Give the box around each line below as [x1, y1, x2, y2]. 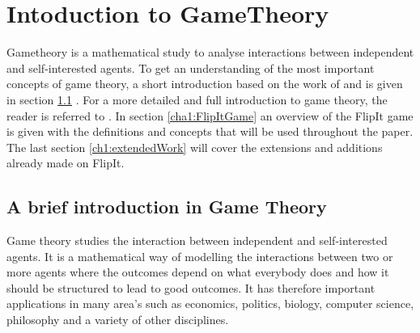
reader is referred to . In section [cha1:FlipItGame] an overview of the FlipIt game [6, 107, 414, 124]
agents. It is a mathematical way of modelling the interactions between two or [6, 247, 393, 264]
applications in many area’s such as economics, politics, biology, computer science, [6, 295, 414, 312]
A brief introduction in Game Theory [6, 194, 327, 219]
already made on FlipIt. [6, 154, 125, 171]
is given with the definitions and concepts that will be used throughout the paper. [6, 123, 414, 140]
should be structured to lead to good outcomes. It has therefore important [6, 279, 375, 296]
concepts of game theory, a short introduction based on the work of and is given [6, 75, 403, 92]
